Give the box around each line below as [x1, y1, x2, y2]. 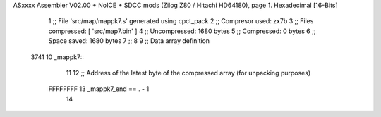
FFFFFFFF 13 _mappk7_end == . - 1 [48, 85, 150, 93]
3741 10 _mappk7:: [30, 53, 84, 61]
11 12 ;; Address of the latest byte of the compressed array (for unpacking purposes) [66, 68, 311, 77]
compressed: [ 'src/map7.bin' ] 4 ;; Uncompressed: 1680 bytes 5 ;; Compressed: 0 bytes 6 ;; [48, 27, 316, 35]
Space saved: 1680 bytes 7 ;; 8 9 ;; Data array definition [48, 37, 210, 45]
